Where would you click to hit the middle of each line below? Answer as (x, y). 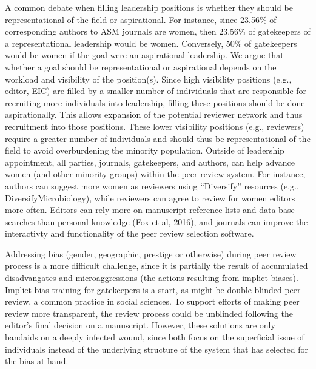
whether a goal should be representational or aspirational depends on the (141, 66)
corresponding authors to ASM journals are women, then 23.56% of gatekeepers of (158, 31)
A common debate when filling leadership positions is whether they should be (149, 7)
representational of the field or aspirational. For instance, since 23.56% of (141, 19)
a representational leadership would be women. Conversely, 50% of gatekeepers (151, 43)
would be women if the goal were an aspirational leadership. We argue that (144, 55)
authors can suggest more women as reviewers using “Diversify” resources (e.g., (152, 185)
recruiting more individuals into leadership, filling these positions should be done (155, 102)
